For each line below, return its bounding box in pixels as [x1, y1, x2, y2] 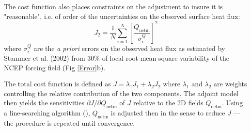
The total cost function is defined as [4, 79, 111, 89]
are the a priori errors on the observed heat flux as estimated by [33, 43, 225, 53]
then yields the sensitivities [4, 98, 84, 108]
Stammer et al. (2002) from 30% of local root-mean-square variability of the [4, 53, 229, 63]
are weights [214, 79, 247, 89]
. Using [221, 98, 243, 108]
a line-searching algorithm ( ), [4, 108, 90, 118]
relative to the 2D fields [133, 98, 204, 108]
